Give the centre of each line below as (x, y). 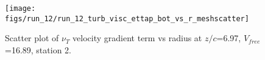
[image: (20, 8)
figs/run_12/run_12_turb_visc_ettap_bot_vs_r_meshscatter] (127, 18)
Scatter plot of (32, 38)
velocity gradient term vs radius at (137, 38)
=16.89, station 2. (38, 49)
